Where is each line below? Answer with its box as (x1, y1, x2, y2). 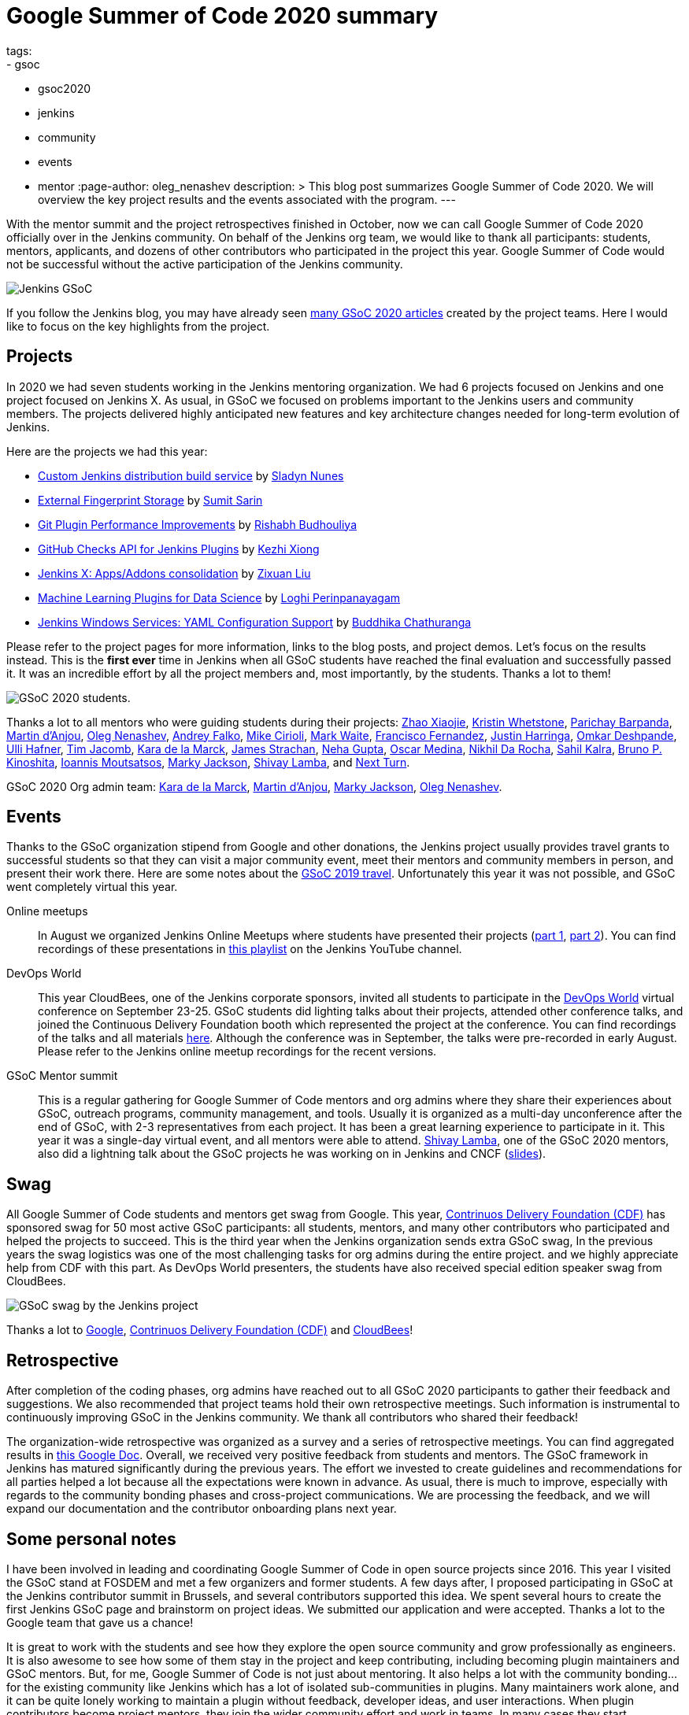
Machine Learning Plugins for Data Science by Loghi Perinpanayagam (38, 590, 401, 604)
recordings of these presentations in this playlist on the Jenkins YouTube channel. (38, 942, 462, 956)
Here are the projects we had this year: (6, 444, 208, 458)
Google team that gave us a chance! (6, 1615, 194, 1629)
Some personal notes (6, 1528, 176, 1549)
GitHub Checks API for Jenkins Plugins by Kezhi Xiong (38, 541, 320, 556)
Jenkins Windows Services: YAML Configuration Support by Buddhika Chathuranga (38, 615, 472, 629)
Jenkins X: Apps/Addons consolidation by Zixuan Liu (38, 566, 311, 580)
